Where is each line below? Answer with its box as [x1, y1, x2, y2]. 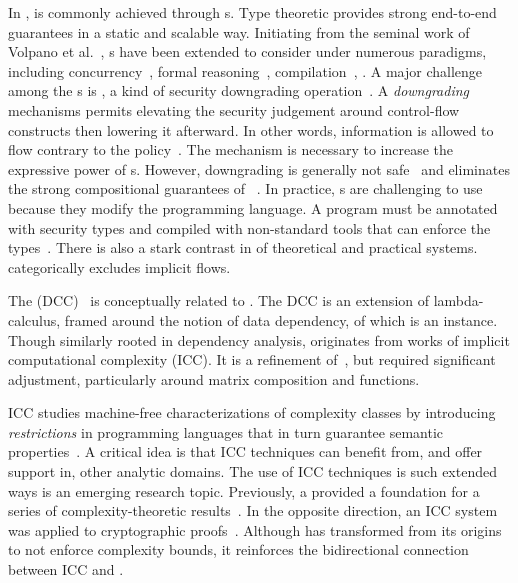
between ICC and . [8, 559, 124, 580]
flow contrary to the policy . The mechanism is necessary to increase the [8, 139, 453, 160]
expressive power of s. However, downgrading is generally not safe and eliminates [8, 158, 510, 179]
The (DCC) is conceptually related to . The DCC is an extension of [8, 290, 430, 311]
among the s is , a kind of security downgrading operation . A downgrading [8, 80, 470, 101]
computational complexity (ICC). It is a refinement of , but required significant [8, 349, 496, 370]
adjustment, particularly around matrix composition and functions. [8, 368, 420, 389]
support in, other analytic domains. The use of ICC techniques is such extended [8, 461, 497, 482]
